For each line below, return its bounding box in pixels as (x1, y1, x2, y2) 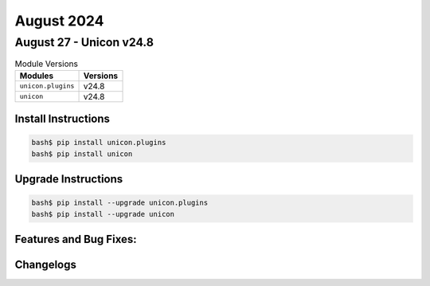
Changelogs (14, 258, 77, 272)
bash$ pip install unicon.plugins (31, 138, 166, 147)
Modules (19, 70, 54, 81)
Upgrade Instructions (14, 172, 123, 186)
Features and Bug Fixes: (14, 233, 137, 246)
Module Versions (14, 58, 79, 69)
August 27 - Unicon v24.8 (14, 35, 154, 49)
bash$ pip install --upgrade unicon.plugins (31, 198, 209, 207)
